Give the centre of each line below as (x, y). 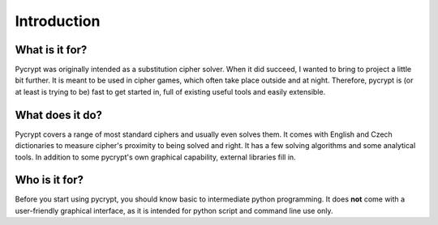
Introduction (58, 21)
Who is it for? (49, 180)
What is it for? (51, 50)
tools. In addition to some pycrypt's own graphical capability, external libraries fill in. (155, 157)
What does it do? (59, 115)
